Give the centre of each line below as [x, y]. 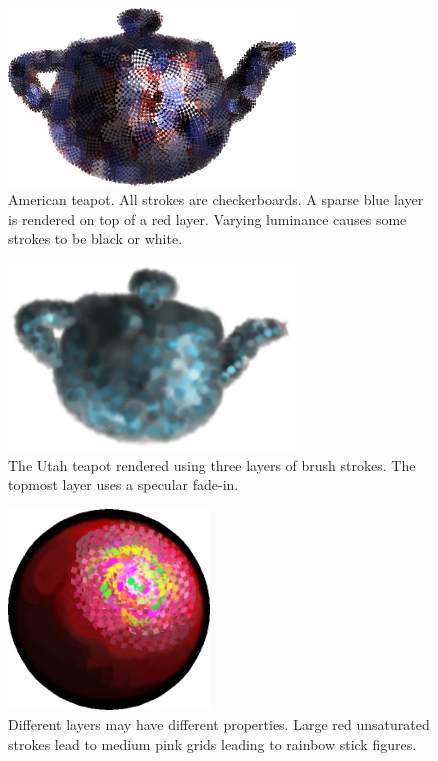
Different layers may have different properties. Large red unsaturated [219, 724]
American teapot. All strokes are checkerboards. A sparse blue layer [216, 199]
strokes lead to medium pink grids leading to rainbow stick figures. [212, 743]
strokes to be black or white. [95, 238]
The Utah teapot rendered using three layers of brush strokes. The [212, 464]
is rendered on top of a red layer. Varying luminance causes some [207, 218]
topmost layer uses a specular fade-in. [123, 484]
